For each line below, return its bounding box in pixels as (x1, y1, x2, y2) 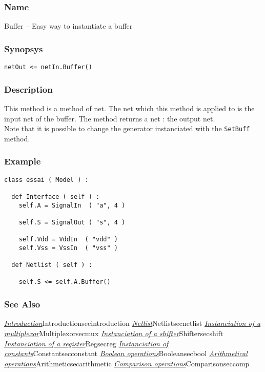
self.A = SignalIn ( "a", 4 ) (18, 201, 126, 209)
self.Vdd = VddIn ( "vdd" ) (18, 236, 118, 243)
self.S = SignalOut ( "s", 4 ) (18, 218, 126, 226)
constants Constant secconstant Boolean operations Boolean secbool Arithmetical (4, 348, 248, 359)
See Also (4, 298, 40, 311)
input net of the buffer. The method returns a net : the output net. (4, 113, 215, 123)
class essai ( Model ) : (4, 176, 89, 183)
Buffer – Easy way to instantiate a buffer (4, 20, 133, 31)
